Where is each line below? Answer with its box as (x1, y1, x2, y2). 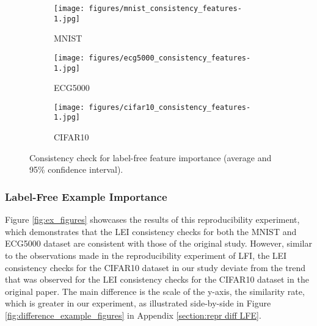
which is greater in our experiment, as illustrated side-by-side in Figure (5, 297, 271, 310)
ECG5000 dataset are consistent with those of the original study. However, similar (5, 237, 312, 250)
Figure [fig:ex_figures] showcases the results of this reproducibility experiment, (5, 213, 300, 226)
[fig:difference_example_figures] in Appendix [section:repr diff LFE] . (5, 308, 261, 321)
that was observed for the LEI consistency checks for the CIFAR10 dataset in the (5, 273, 309, 286)
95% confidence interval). (29, 163, 123, 176)
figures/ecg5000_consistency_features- (89, 53, 251, 62)
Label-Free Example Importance (5, 189, 167, 204)
